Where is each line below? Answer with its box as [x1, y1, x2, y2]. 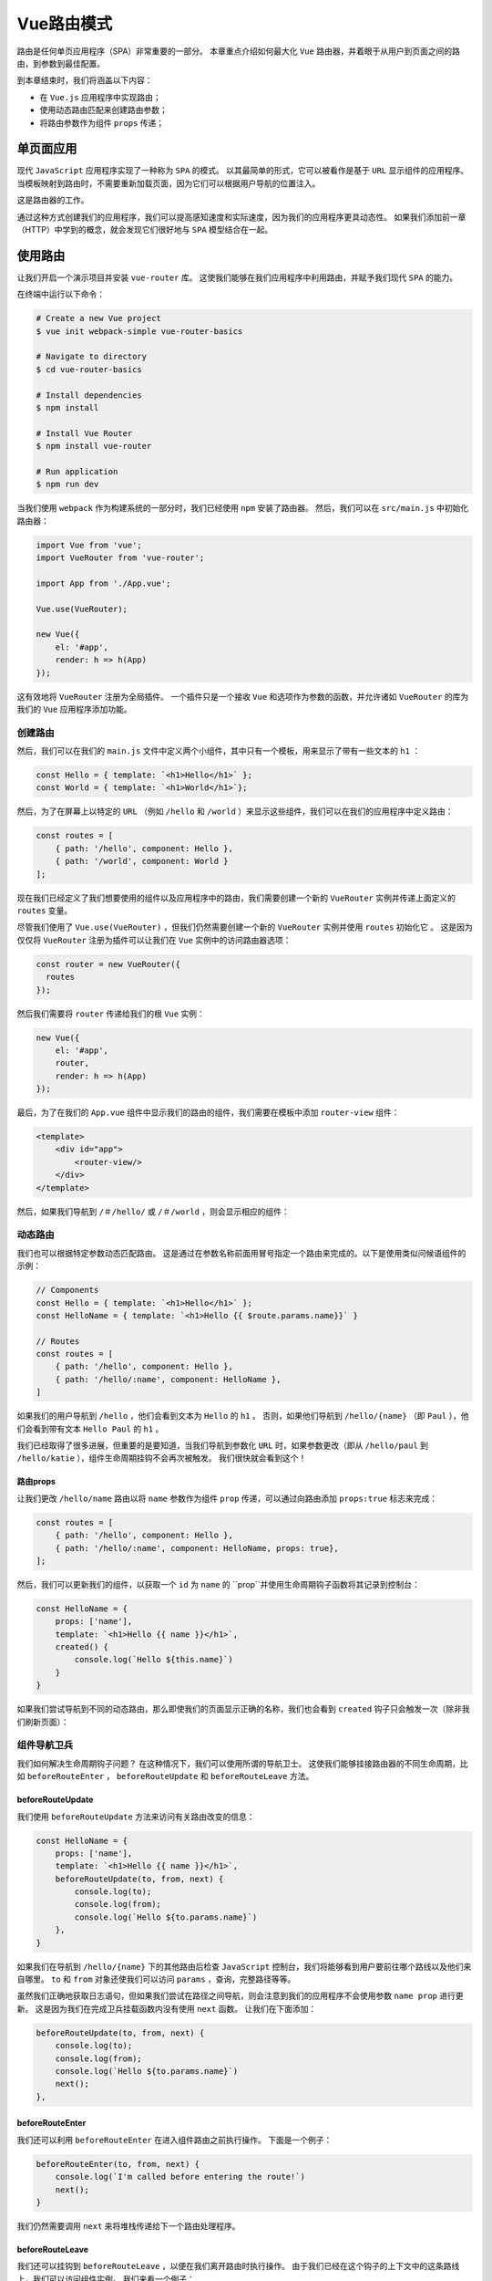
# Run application [36, 466, 118, 476]
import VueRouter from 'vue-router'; [36, 553, 205, 563]
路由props [16, 1476, 56, 1487]
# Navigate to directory [36, 351, 148, 362]
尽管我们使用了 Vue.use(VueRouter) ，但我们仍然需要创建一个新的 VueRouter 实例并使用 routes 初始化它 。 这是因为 [16, 922, 473, 932]
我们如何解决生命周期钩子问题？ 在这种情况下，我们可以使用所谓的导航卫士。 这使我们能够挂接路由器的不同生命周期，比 [16, 1757, 468, 1769]
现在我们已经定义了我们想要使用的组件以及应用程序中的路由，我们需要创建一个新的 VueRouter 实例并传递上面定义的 [16, 892, 456, 903]
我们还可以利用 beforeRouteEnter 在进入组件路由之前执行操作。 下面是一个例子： [16, 2134, 333, 2145]
